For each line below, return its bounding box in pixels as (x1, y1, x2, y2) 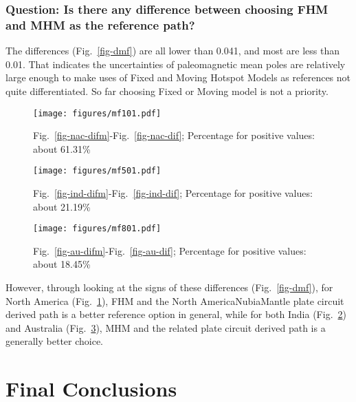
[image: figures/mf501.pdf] (33, 166, 162, 176)
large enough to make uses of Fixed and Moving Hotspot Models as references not (5, 70, 351, 85)
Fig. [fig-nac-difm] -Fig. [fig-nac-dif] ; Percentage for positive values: (33, 128, 315, 142)
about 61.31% (33, 141, 91, 156)
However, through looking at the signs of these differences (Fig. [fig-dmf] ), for (5, 280, 333, 295)
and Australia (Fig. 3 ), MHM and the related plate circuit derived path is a (5, 320, 326, 335)
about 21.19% (33, 199, 91, 213)
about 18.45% (33, 257, 91, 271)
